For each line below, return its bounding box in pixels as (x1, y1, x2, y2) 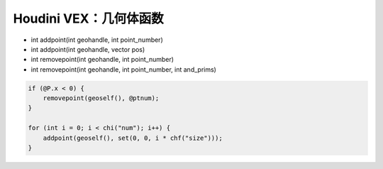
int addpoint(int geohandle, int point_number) (30, 36, 163, 44)
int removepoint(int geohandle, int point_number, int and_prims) (30, 65, 216, 74)
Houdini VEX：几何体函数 (13, 11, 164, 26)
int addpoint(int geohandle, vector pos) (30, 45, 145, 53)
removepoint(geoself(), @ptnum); (43, 94, 160, 102)
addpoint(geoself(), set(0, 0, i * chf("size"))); (43, 133, 223, 142)
